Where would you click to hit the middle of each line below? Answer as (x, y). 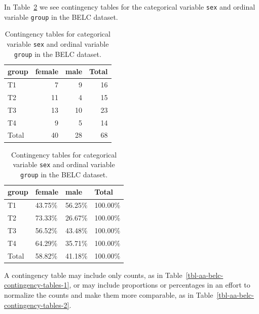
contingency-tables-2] (37, 305)
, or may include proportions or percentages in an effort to (160, 285)
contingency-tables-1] (37, 285)
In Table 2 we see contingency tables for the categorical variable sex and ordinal (130, 7)
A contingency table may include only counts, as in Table (93, 275)
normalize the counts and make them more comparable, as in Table (109, 294)
